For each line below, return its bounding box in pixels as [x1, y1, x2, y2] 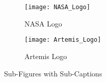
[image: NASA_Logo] [24, 4, 90, 11]
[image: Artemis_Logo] [24, 36, 101, 44]
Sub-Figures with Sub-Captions [4, 68, 102, 78]
